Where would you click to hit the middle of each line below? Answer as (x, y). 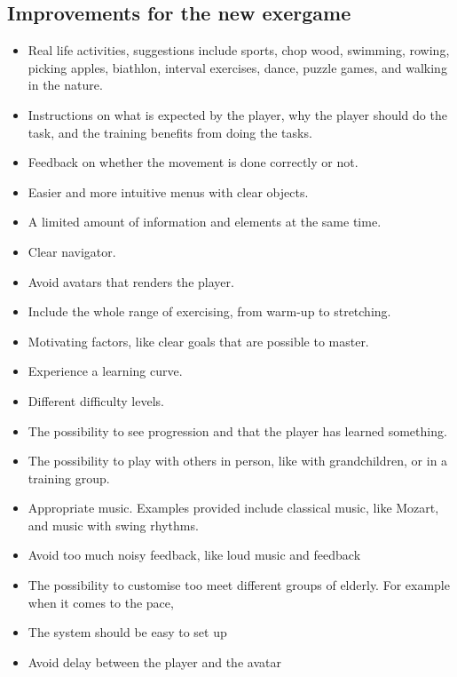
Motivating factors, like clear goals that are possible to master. (198, 341)
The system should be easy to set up (127, 632)
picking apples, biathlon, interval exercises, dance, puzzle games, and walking (237, 67)
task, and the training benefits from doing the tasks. (170, 132)
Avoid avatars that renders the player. (131, 281)
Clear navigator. (72, 251)
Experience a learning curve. (105, 371)
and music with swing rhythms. (113, 525)
